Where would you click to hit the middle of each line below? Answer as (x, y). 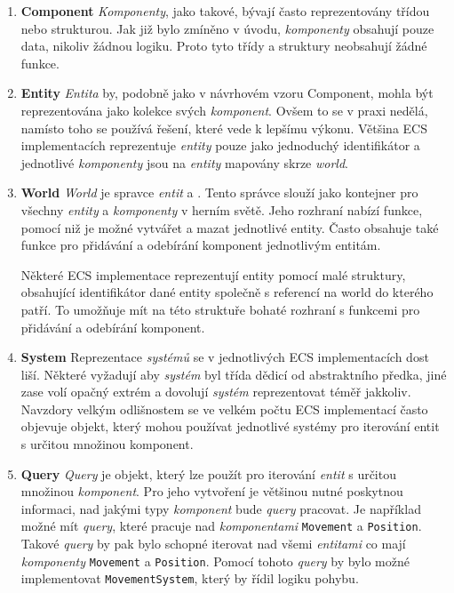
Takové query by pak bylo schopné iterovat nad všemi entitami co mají (213, 544)
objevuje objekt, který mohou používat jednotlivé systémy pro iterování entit (230, 426)
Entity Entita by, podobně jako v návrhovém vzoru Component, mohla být (227, 93)
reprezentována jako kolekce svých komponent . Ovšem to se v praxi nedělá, (224, 110)
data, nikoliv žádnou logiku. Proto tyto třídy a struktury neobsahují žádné (224, 46)
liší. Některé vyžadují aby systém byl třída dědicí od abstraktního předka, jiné (234, 374)
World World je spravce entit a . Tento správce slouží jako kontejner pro (219, 192)
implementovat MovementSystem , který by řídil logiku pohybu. (190, 578)
